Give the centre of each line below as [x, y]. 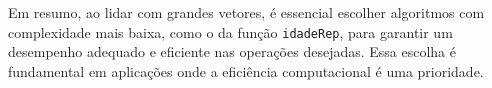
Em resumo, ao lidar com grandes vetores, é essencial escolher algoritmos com [246, 12]
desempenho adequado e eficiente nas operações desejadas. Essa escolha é [232, 51]
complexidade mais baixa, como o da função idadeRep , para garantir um [230, 31]
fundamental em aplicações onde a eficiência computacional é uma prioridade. [246, 70]
